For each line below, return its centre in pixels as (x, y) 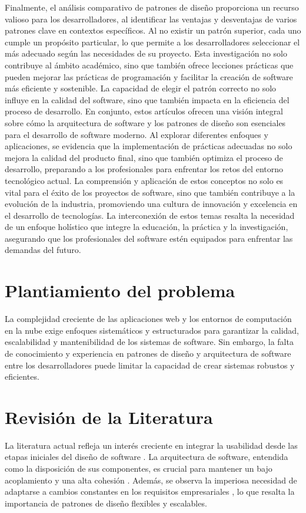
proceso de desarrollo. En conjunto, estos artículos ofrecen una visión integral (144, 111)
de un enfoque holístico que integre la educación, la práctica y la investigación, (147, 227)
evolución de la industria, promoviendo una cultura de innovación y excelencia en (151, 204)
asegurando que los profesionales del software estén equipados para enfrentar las (149, 238)
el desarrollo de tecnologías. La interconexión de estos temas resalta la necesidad (150, 215)
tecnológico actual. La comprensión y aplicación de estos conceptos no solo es (144, 180)
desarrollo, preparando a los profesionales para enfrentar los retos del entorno (144, 169)
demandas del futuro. (43, 250)
